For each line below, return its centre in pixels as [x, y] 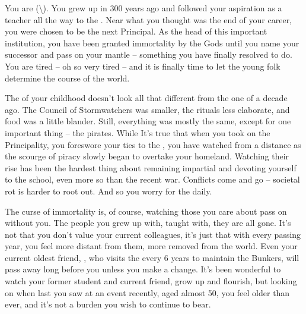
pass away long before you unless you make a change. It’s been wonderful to [143, 269]
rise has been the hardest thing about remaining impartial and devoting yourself [151, 167]
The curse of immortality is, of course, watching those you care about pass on [146, 211]
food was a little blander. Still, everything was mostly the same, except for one [148, 121]
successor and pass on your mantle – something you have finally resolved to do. [149, 54]
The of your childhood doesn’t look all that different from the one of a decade [146, 98]
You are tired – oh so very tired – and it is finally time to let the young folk [143, 66]
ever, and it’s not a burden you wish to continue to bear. [108, 304]
